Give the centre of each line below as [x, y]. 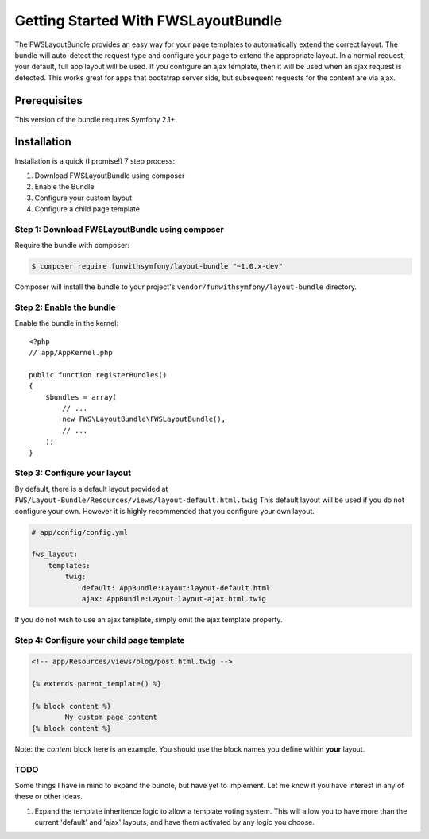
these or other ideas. [49, 796]
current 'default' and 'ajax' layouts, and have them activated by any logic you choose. [175, 822]
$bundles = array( [81, 397]
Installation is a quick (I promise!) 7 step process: [95, 161]
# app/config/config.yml [80, 532]
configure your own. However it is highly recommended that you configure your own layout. [165, 511]
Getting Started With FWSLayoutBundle [148, 21]
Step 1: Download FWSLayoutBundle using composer [119, 229]
